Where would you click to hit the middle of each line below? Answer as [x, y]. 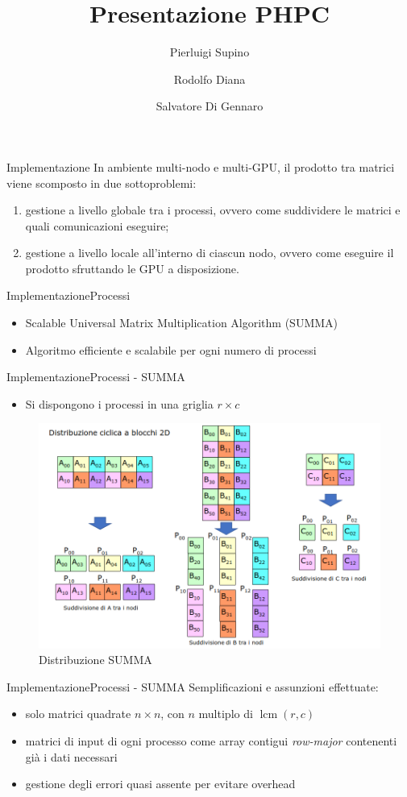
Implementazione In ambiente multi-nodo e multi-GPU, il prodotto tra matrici [201, 166]
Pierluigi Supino [210, 52]
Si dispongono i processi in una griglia [119, 403]
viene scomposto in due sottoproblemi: [102, 183]
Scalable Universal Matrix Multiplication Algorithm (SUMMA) [182, 323]
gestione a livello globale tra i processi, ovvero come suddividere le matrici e [213, 210]
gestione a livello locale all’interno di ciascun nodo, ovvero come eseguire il [210, 253]
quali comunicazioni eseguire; [97, 225]
